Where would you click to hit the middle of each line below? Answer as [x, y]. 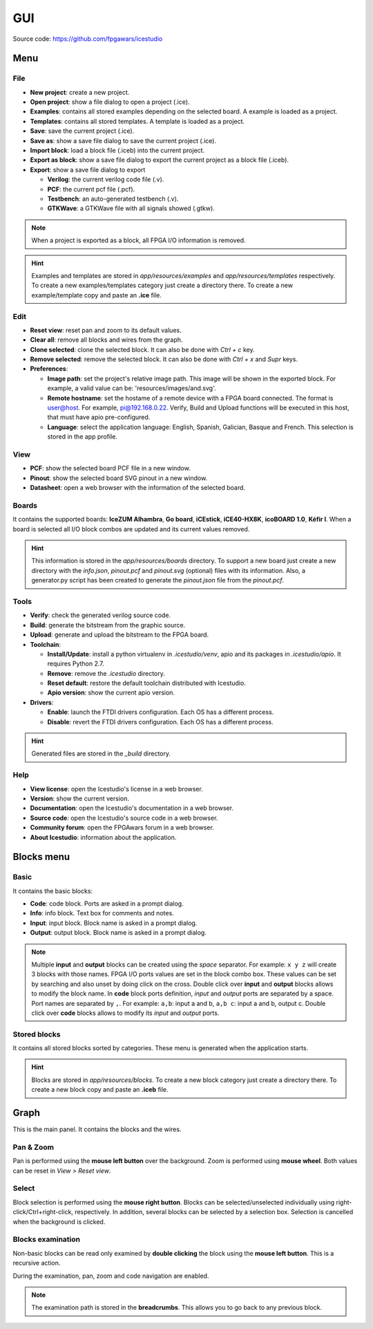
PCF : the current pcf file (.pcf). [91, 189]
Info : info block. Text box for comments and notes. [102, 913]
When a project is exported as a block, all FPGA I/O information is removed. [138, 240]
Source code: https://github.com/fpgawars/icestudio [88, 39]
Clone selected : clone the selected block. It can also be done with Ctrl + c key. [142, 349]
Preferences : [49, 369]
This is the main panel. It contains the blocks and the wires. [97, 1129]
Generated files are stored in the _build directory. [101, 753]
